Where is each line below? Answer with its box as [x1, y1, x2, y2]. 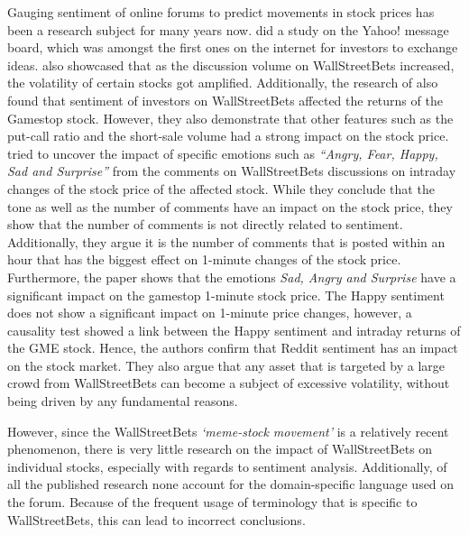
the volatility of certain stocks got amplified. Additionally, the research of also [7, 73, 438, 92]
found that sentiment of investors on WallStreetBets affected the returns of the [7, 90, 443, 109]
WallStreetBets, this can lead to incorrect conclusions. [7, 510, 306, 529]
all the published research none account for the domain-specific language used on [7, 475, 455, 493]
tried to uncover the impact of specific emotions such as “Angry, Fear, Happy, [7, 143, 438, 162]
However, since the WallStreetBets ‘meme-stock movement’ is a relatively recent [7, 421, 449, 440]
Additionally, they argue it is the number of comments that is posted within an [7, 232, 446, 251]
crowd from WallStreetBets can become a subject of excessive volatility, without [7, 374, 450, 392]
